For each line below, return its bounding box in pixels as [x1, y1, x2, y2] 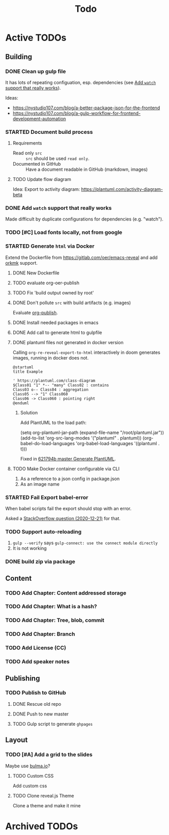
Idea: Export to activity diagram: [12, 186, 80, 192]
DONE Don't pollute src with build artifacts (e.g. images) [12, 300, 131, 306]
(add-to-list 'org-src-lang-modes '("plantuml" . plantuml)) [20, 434, 142, 441]
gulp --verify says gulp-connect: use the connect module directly [12, 540, 158, 546]
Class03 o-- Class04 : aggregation [12, 387, 89, 392]
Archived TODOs [5, 820, 78, 832]
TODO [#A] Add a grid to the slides [5, 751, 93, 758]
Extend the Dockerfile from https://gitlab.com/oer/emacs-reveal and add [5, 254, 158, 261]
